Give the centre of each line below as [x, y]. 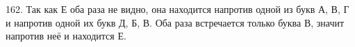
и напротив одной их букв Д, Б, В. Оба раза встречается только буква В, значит [175, 22]
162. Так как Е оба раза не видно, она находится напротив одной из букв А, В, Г [177, 9]
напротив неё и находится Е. [66, 36]
